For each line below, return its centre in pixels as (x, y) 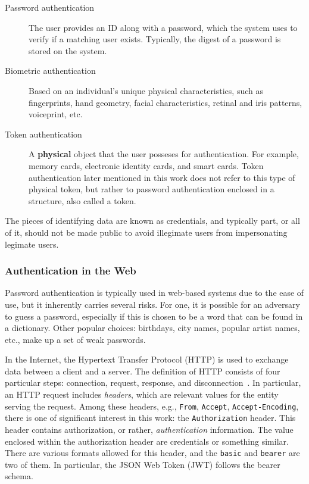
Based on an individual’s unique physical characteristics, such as (146, 90)
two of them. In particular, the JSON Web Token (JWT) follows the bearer (143, 464)
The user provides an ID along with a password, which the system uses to (163, 27)
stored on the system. (68, 50)
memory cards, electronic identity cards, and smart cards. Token (146, 165)
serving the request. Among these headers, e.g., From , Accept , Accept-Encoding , (152, 406)
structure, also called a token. (82, 200)
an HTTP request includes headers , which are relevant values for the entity (142, 394)
